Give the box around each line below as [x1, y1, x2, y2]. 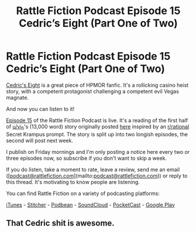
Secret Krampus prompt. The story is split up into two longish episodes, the [6, 130, 188, 137]
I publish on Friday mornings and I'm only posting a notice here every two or [6, 148, 190, 155]
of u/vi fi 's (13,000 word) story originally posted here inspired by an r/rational [6, 123, 190, 132]
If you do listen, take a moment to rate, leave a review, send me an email [6, 166, 180, 173]
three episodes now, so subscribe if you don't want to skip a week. [6, 154, 167, 162]
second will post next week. [6, 137, 73, 144]
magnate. [6, 94, 29, 101]
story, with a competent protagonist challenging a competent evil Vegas [6, 88, 180, 95]
